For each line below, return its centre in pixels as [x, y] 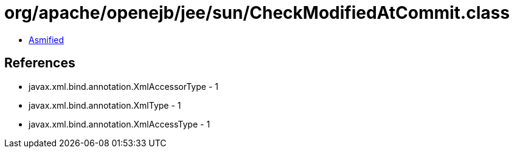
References [40, 63]
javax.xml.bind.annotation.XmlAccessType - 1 [120, 124]
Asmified [47, 39]
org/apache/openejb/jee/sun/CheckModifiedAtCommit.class [257, 13]
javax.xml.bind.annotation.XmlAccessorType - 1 [123, 86]
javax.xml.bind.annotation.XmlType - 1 [105, 105]
